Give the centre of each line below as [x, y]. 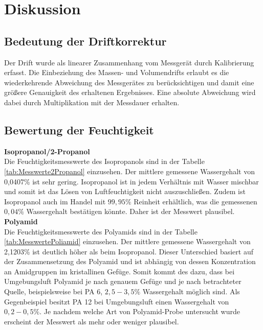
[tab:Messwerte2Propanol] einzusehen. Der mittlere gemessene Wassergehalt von [129, 171]
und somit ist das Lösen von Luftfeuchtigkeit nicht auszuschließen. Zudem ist [125, 191]
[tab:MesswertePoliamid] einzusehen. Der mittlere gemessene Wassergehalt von [127, 241]
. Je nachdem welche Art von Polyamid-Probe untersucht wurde [140, 311]
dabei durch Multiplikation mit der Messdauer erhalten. [92, 102]
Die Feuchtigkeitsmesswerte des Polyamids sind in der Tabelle [101, 231]
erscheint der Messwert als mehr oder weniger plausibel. [92, 321]
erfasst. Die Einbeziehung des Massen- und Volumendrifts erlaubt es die [117, 72]
